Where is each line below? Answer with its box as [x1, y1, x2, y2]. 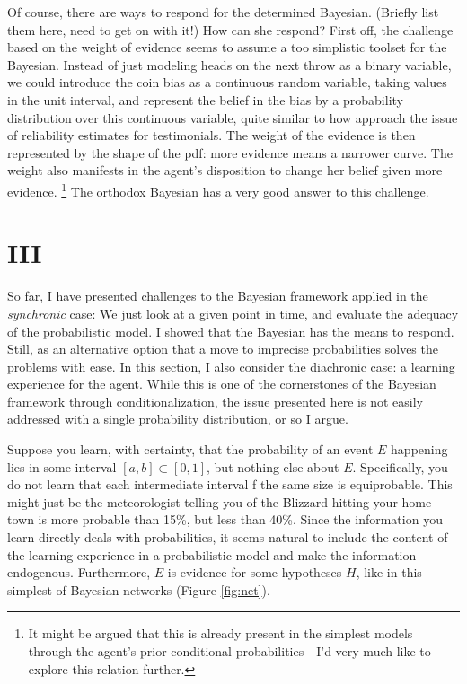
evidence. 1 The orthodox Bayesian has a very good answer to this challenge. [7, 179, 429, 200]
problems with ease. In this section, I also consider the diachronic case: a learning [7, 356, 455, 375]
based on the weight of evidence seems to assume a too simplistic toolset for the [7, 38, 447, 57]
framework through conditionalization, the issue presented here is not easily [7, 391, 423, 410]
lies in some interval [7, 457, 117, 476]
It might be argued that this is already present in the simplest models [28, 624, 413, 643]
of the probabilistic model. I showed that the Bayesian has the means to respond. [7, 321, 454, 340]
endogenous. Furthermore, [7, 563, 151, 582]
